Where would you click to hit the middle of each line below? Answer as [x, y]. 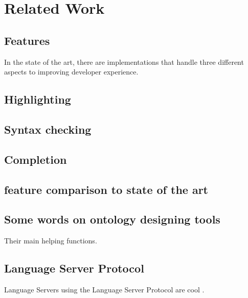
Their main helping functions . [51, 241]
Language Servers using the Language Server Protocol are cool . [104, 289]
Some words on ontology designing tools [112, 219]
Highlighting [38, 99]
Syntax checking [48, 129]
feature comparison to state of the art [106, 189]
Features [27, 40]
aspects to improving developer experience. [71, 72]
